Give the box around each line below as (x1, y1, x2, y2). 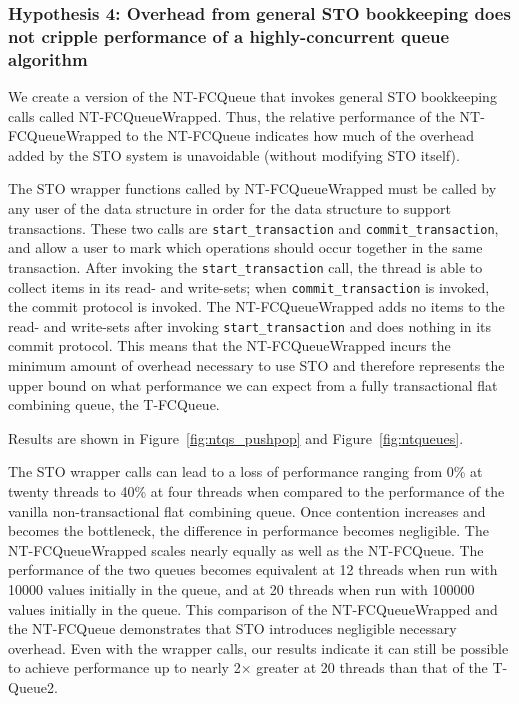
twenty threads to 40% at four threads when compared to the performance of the (8, 481, 505, 501)
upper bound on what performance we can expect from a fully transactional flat (8, 374, 498, 395)
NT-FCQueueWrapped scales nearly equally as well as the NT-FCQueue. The (8, 539, 484, 560)
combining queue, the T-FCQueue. (8, 394, 220, 415)
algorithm (8, 46, 88, 71)
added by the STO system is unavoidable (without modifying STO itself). (8, 144, 460, 165)
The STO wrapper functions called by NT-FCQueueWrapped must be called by (8, 178, 497, 199)
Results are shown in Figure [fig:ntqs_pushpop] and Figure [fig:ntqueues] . (8, 427, 464, 448)
